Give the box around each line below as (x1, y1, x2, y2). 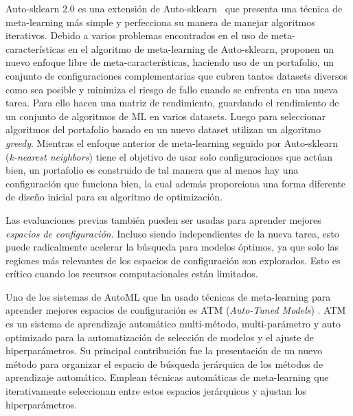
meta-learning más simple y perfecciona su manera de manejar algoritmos (5, 14, 315, 29)
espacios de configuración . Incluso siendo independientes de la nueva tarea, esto (5, 226, 339, 240)
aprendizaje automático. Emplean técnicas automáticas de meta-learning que (5, 370, 329, 384)
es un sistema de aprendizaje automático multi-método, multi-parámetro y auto (5, 316, 341, 331)
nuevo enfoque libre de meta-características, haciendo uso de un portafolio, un (5, 55, 334, 69)
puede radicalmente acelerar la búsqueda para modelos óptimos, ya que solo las (5, 240, 339, 254)
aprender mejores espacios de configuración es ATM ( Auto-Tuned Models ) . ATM (5, 303, 346, 317)
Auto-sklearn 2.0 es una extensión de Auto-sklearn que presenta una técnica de (5, 1, 343, 15)
